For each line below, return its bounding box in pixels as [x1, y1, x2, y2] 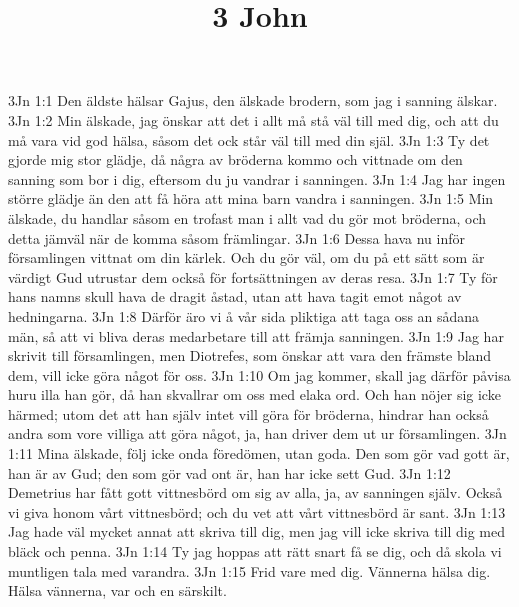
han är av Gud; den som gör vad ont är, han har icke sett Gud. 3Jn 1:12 [8, 462, 451, 483]
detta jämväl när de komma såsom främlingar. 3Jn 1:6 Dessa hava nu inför [8, 227, 466, 248]
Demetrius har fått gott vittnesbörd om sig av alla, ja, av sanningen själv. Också [8, 482, 503, 503]
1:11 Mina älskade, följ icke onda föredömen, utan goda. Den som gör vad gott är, [8, 443, 510, 464]
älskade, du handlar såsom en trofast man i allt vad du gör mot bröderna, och [8, 207, 487, 228]
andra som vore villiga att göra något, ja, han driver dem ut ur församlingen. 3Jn [8, 423, 507, 444]
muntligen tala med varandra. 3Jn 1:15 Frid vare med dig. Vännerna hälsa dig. [8, 560, 491, 581]
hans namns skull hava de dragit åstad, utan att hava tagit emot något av [8, 286, 462, 307]
